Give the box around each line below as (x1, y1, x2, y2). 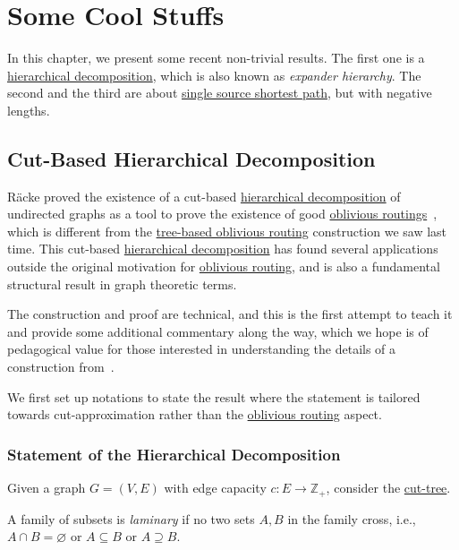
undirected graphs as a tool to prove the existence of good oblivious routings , (7, 204, 438, 223)
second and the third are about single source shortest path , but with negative (7, 83, 432, 102)
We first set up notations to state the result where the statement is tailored (7, 387, 421, 406)
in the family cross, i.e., (287, 509, 416, 528)
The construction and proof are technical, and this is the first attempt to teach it (7, 305, 453, 323)
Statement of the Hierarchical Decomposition (7, 443, 341, 465)
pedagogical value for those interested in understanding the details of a (7, 339, 396, 358)
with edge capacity (164, 478, 267, 497)
